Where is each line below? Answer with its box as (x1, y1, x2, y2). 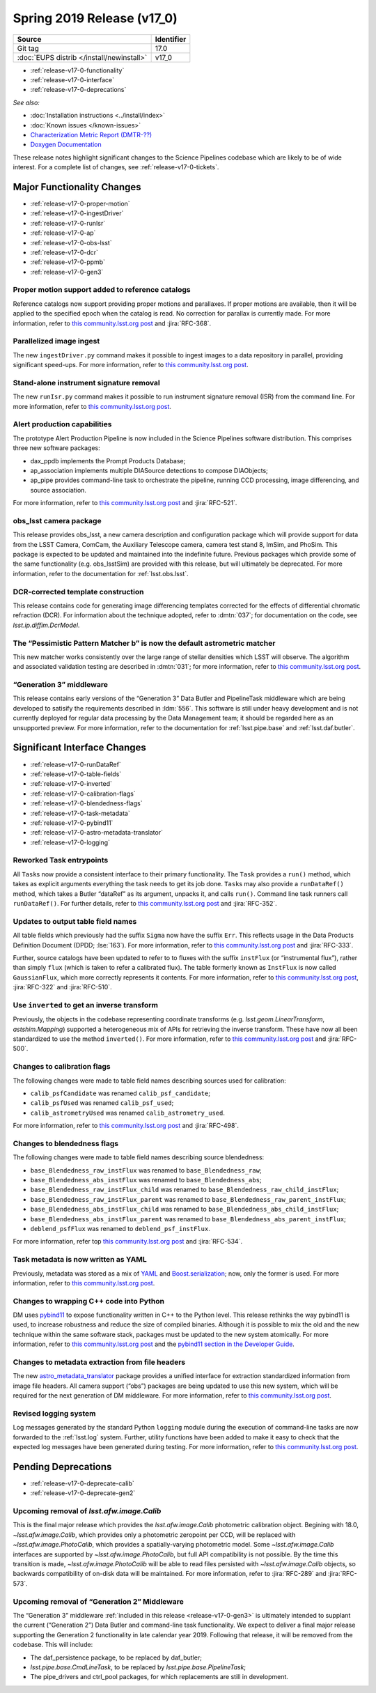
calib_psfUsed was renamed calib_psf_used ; (30, 1099, 174, 1107)
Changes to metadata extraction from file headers (13, 1357, 186, 1367)
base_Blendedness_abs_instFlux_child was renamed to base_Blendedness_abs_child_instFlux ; (30, 1205, 339, 1214)
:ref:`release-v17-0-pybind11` (30, 819, 113, 827)
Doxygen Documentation (30, 140, 102, 149)
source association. (30, 486, 87, 494)
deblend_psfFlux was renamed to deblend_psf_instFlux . (30, 1224, 210, 1232)
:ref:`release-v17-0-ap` (30, 229, 96, 237)
